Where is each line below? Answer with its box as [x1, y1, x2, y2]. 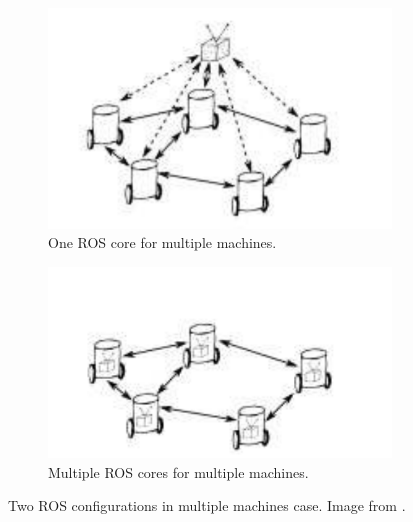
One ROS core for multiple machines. [48, 232, 277, 253]
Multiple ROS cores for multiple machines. [48, 461, 309, 482]
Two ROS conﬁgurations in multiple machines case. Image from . [8, 495, 406, 516]
